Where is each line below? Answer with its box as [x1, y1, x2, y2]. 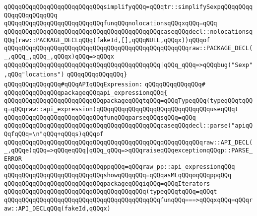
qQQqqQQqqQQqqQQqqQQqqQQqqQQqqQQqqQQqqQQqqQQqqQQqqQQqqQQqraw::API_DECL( [4, 139, 253, 146]
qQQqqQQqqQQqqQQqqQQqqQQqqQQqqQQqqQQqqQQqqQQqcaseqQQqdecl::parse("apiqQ [4, 122, 253, 130]
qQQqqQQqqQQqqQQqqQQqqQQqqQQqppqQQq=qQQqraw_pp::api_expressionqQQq [4, 163, 235, 171]
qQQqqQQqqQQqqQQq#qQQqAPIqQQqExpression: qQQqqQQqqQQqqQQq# [4, 80, 205, 88]
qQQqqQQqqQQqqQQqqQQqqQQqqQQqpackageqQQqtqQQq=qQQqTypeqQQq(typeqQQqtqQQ [4, 97, 253, 105]
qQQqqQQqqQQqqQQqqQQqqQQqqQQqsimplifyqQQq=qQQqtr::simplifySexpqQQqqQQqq [4, 3, 253, 10]
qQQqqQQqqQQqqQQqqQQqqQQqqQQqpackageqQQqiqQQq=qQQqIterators [4, 180, 210, 187]
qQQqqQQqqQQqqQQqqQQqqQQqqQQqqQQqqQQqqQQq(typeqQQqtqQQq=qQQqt [4, 188, 217, 196]
